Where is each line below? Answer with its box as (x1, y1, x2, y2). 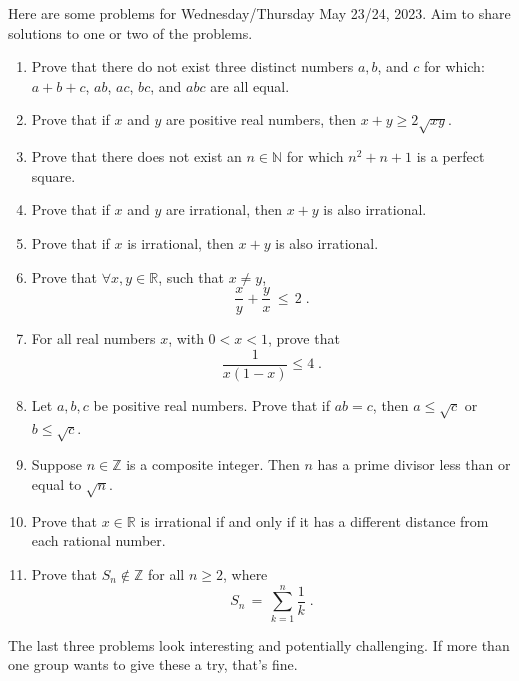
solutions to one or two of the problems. (8, 22, 253, 43)
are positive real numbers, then (165, 109, 356, 130)
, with (168, 328, 204, 349)
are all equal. (210, 75, 290, 96)
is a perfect (416, 146, 485, 167)
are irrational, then (165, 199, 282, 220)
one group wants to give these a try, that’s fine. (8, 654, 298, 675)
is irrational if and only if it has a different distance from (140, 510, 489, 531)
